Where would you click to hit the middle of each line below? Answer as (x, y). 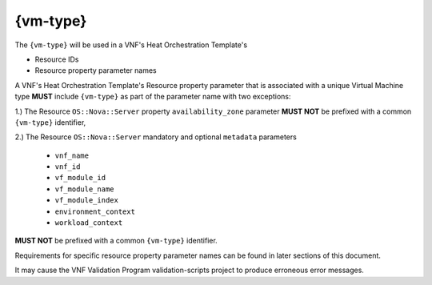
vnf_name (72, 155)
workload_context (89, 223)
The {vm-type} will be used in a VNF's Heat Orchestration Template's (131, 45)
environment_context (95, 211)
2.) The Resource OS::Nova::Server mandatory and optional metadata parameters (156, 137)
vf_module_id (80, 178)
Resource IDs (57, 59)
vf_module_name (85, 189)
